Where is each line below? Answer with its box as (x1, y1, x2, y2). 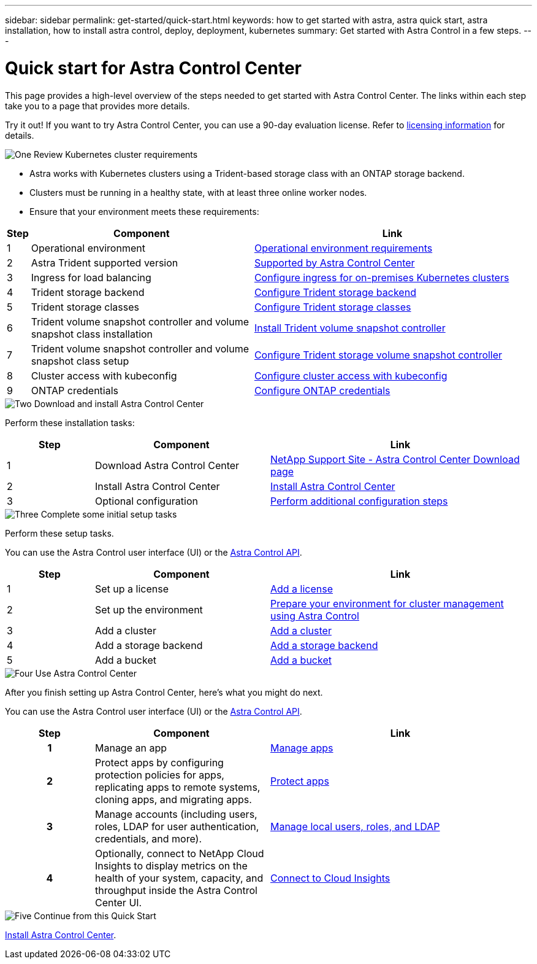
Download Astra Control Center (94, 459, 240, 472)
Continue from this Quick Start (34, 910, 156, 921)
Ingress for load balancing (31, 271, 151, 284)
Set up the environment (94, 603, 203, 616)
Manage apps (270, 741, 333, 754)
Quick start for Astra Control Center (5, 57, 302, 79)
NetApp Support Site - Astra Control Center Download (270, 453, 520, 465)
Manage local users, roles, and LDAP (270, 820, 440, 833)
